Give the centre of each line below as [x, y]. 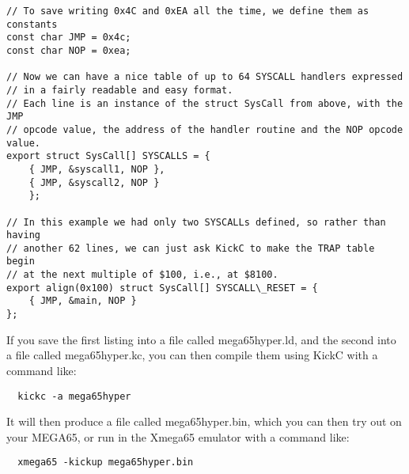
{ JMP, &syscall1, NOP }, [97, 169]
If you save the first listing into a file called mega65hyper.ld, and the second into [201, 339]
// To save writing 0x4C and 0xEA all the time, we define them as [188, 11]
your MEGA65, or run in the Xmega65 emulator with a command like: [178, 436]
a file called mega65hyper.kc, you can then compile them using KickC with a [192, 355]
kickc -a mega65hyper [74, 396]
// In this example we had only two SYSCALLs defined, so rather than [196, 222]
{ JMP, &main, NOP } [83, 301]
